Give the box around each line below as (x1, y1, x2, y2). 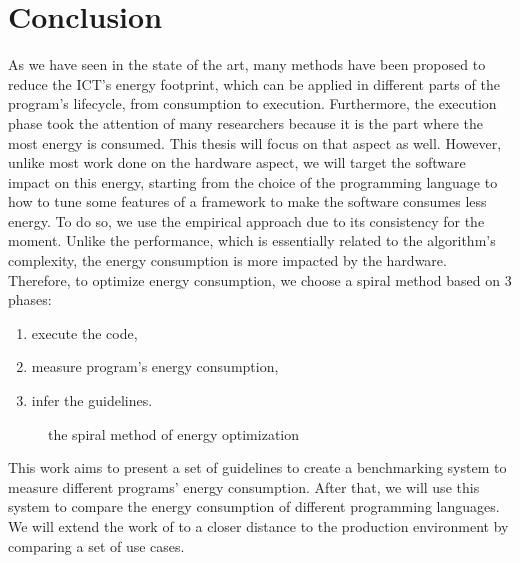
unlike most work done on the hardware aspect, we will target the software (8, 152, 466, 173)
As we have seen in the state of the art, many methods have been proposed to (8, 54, 486, 75)
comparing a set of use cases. (8, 535, 185, 556)
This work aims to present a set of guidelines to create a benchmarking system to (8, 457, 507, 478)
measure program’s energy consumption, (31, 356, 279, 377)
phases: (8, 289, 52, 310)
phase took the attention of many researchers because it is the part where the (8, 112, 483, 133)
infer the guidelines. (31, 390, 153, 411)
